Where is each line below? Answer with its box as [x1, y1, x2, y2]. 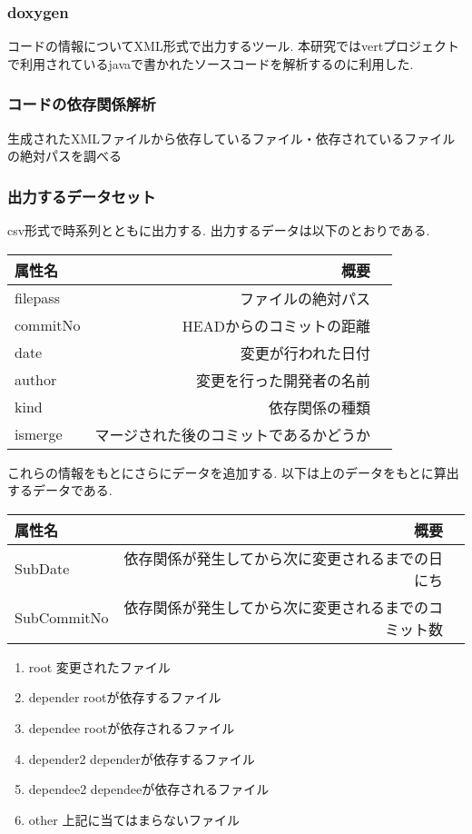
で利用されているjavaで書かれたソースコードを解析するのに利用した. [7, 54, 414, 73]
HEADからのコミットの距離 [182, 314, 370, 336]
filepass [15, 287, 60, 309]
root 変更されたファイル [28, 657, 171, 676]
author [15, 369, 57, 391]
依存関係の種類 [268, 396, 370, 418]
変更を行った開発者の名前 [195, 369, 370, 391]
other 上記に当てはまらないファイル [28, 809, 241, 829]
